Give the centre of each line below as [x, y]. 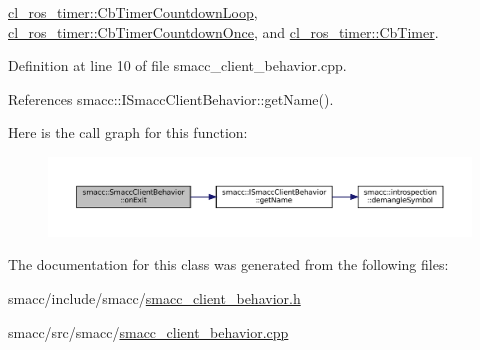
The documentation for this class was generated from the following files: [228, 264]
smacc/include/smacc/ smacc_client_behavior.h [154, 298]
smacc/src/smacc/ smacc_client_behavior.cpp [148, 331]
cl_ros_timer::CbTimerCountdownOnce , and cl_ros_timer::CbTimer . [223, 31]
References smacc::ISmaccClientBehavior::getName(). [171, 98]
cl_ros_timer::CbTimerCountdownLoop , [133, 12]
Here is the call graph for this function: [128, 132]
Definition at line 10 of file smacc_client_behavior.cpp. [177, 65]
